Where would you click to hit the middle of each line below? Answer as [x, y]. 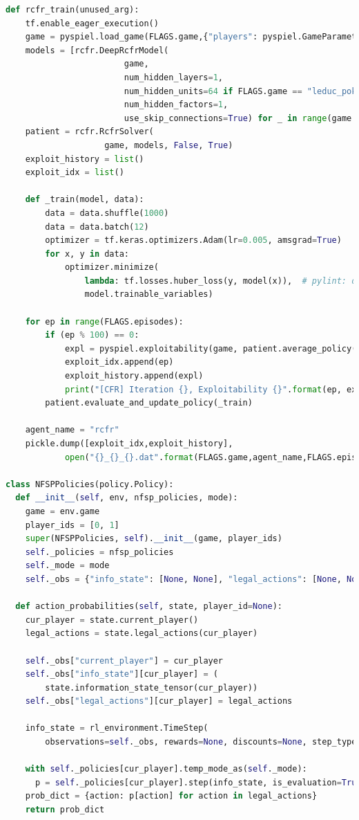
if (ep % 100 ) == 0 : [92, 335]
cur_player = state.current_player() [112, 620]
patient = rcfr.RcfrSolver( [89, 132]
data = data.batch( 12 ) [97, 227]
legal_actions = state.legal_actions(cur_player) [142, 634]
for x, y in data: [87, 254]
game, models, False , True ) [169, 145]
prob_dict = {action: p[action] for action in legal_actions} [171, 796]
